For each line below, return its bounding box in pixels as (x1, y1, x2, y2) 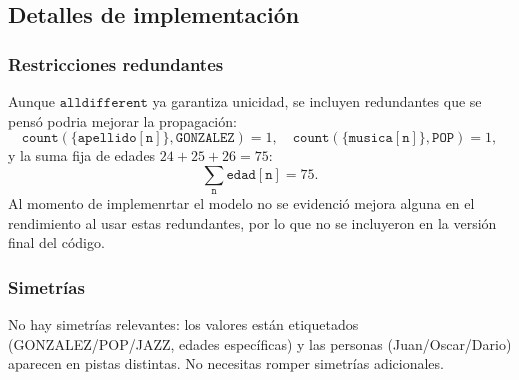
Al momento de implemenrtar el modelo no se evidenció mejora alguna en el (8, 193, 475, 214)
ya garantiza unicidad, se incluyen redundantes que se (152, 91, 482, 111)
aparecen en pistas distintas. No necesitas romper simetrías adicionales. (8, 353, 444, 374)
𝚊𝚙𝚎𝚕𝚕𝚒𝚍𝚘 (77, 131, 137, 146)
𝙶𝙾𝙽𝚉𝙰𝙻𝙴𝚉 (175, 131, 235, 146)
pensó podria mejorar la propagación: (8, 110, 237, 131)
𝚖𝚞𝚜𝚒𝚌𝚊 (348, 131, 393, 146)
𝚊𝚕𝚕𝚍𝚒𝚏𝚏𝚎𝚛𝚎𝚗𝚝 (59, 96, 148, 110)
